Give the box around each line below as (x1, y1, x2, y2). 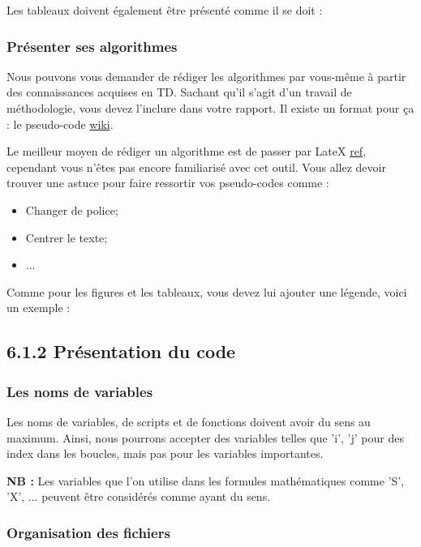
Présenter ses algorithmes (6, 36, 178, 56)
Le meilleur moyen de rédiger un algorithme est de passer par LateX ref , (6, 143, 367, 160)
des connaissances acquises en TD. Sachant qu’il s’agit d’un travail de (6, 83, 352, 100)
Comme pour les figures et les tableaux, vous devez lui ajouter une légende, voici (6, 283, 407, 300)
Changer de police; (25, 201, 118, 218)
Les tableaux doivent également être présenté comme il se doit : (6, 2, 323, 18)
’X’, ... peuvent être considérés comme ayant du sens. (6, 488, 271, 505)
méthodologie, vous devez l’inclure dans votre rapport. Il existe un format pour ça (6, 100, 415, 116)
